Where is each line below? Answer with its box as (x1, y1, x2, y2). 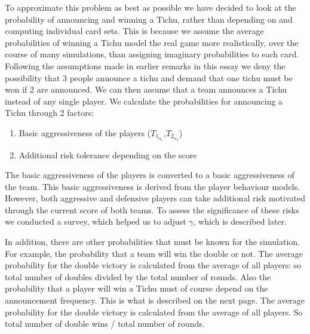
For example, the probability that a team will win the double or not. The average (5, 247, 303, 259)
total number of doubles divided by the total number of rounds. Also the (5, 270, 271, 283)
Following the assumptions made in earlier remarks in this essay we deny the (5, 59, 286, 72)
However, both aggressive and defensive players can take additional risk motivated (5, 192, 305, 204)
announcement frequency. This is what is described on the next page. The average (5, 294, 305, 307)
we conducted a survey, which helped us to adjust (5, 215, 186, 228)
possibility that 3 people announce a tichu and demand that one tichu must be (5, 71, 293, 84)
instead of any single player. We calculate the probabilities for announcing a (5, 94, 283, 107)
